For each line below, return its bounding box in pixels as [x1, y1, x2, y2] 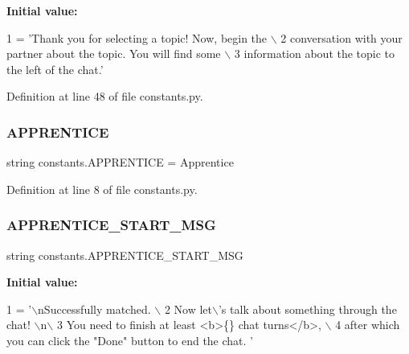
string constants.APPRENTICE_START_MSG [6, 246, 243, 263]
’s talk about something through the [218, 300, 397, 317]
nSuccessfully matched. [38, 300, 151, 317]
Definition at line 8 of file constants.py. [6, 180, 198, 197]
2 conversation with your [280, 29, 403, 46]
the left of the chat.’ [6, 60, 104, 77]
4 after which [335, 316, 400, 333]
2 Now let [164, 300, 213, 317]
